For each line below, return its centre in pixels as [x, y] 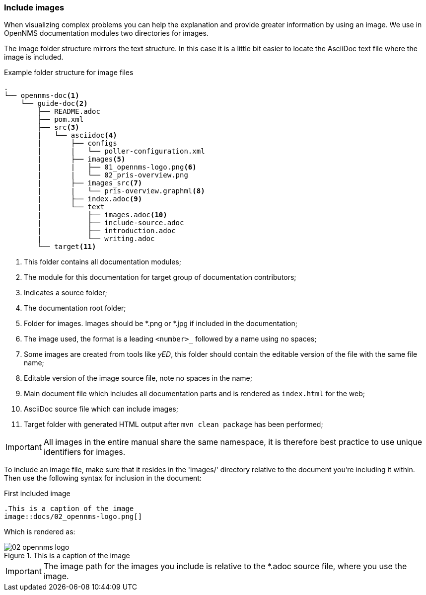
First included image [37, 494]
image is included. [34, 57]
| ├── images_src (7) [90, 183]
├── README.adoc [69, 112]
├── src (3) [58, 127]
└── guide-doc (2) [54, 104]
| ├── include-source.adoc [111, 223]
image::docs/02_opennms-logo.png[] [73, 517]
